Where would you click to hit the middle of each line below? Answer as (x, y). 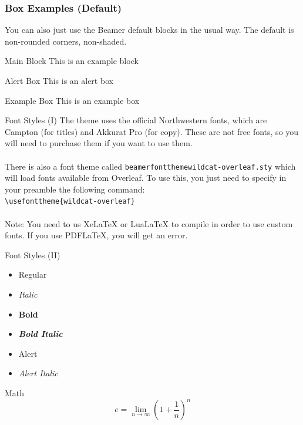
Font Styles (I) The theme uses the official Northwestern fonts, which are (136, 120)
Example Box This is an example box (72, 100)
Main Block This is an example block (72, 61)
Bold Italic (41, 334)
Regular (33, 274)
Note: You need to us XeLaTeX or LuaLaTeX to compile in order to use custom (149, 223)
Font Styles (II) (33, 254)
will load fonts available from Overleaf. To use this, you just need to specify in (146, 178)
